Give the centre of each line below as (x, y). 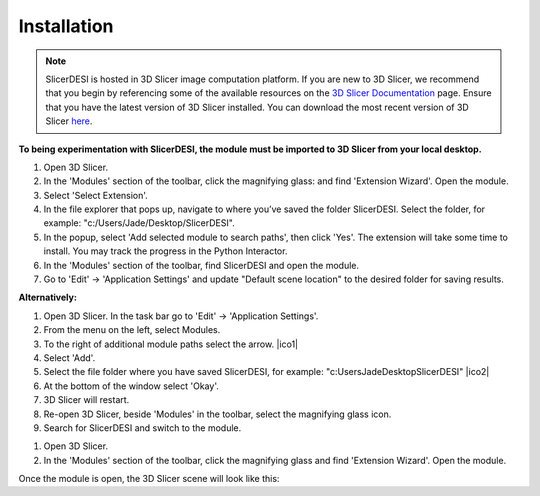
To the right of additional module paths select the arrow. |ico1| (171, 344)
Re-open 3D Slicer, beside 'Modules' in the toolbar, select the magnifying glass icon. (217, 414)
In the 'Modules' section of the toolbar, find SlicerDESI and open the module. (201, 265)
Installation (66, 26)
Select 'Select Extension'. (96, 195)
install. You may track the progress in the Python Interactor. (165, 251)
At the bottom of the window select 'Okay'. (131, 386)
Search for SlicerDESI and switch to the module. (142, 427)
